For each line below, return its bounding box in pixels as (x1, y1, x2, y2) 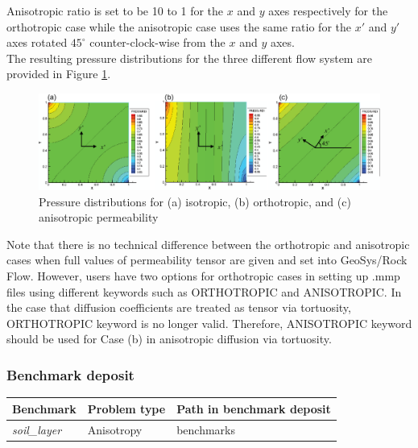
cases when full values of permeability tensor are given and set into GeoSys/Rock (6, 251, 408, 268)
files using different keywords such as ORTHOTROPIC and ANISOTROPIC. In (6, 283, 402, 300)
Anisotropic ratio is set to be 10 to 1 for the (6, 2, 224, 19)
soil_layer (12, 421, 62, 438)
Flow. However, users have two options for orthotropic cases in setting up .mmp (6, 268, 400, 284)
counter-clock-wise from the (89, 34, 226, 51)
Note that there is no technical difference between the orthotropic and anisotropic (6, 235, 410, 252)
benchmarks (176, 421, 235, 438)
